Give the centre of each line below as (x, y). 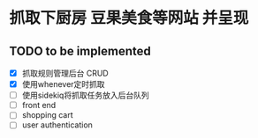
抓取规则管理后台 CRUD (65, 73)
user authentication (57, 125)
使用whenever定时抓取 (63, 84)
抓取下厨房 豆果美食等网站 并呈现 (129, 18)
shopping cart (47, 115)
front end (39, 105)
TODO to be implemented (80, 51)
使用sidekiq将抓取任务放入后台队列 (85, 95)
